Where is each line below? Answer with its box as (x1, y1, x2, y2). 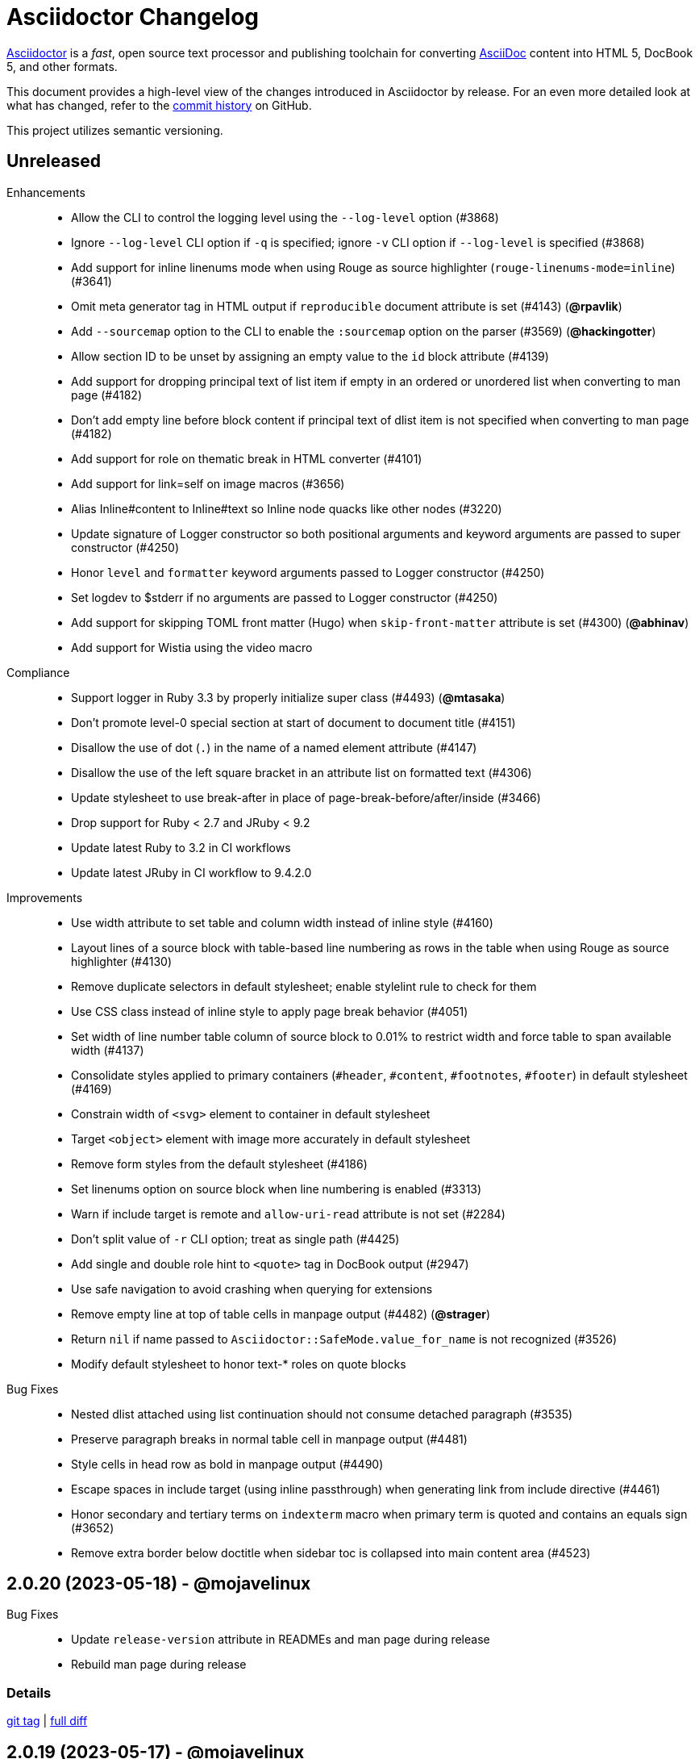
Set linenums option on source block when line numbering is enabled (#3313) (71, 1181, 482, 1196)
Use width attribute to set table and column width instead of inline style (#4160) (71, 915, 493, 930)
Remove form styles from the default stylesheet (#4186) (71, 1156, 368, 1171)
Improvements (6, 890, 83, 905)
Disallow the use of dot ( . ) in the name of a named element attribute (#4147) (71, 740, 477, 754)
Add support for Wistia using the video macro (71, 640, 313, 654)
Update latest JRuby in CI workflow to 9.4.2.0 (71, 865, 312, 879)
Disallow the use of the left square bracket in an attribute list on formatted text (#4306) (71, 765, 532, 779)
